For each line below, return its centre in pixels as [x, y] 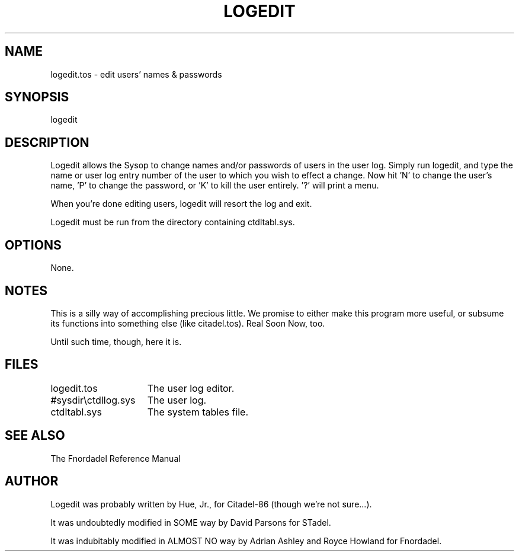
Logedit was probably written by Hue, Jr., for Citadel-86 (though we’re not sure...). [211, 504]
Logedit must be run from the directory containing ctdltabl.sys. [173, 222]
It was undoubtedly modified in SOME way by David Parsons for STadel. [191, 522]
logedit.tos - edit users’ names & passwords [136, 74]
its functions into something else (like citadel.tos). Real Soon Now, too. [188, 323]
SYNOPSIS [37, 97]
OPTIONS [33, 245]
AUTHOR [32, 481]
